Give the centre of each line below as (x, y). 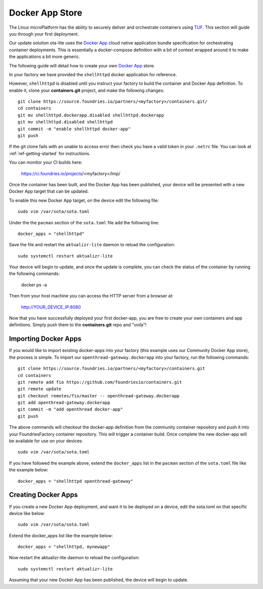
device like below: (27, 513)
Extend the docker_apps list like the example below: (61, 535)
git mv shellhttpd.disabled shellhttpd (65, 122)
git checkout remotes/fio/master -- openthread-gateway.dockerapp (99, 396)
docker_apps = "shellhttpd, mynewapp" (64, 547)
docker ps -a (34, 285)
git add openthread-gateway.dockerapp (64, 403)
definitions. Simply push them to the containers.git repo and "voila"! (78, 325)
